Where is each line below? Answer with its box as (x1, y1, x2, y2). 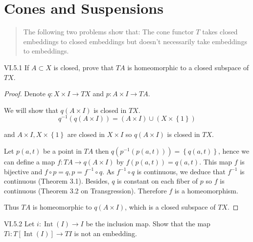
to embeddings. (23, 46, 69, 56)
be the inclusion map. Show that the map (86, 218, 210, 228)
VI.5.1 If (4, 62, 29, 72)
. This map (199, 156, 232, 166)
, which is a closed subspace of (125, 202, 216, 212)
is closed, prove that (53, 62, 114, 72)
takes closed (202, 27, 238, 37)
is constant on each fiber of (117, 176, 198, 186)
